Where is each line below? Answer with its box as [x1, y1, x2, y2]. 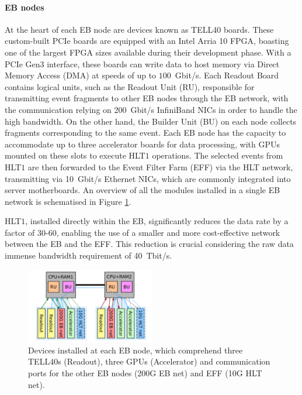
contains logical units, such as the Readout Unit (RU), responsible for [5, 80, 255, 92]
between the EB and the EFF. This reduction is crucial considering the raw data [5, 238, 294, 250]
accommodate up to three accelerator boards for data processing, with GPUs [5, 138, 280, 150]
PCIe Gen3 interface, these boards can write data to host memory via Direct [5, 57, 280, 70]
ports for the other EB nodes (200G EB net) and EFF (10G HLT [28, 367, 262, 379]
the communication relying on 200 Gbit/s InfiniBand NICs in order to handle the [5, 103, 297, 115]
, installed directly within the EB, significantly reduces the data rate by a [25, 215, 289, 227]
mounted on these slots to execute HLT [5, 149, 145, 162]
